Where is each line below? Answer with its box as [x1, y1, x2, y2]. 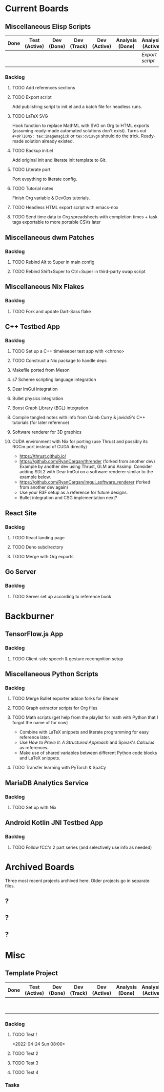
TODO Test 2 [12, 1050, 39, 1056]
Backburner [5, 610, 54, 622]
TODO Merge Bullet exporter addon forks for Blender [12, 695, 119, 701]
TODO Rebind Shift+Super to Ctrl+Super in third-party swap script [12, 268, 145, 274]
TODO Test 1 [12, 1031, 38, 1038]
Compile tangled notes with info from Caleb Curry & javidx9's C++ [12, 415, 145, 420]
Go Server [5, 567, 37, 576]
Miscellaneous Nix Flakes [5, 283, 84, 291]
